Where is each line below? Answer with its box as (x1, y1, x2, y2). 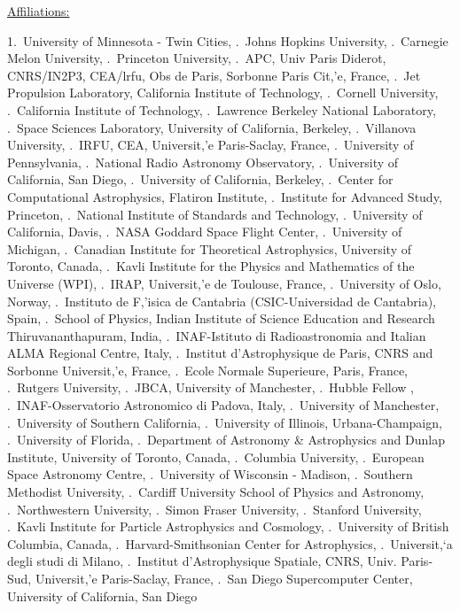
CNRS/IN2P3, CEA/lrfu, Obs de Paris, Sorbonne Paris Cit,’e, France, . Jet (7, 66, 421, 84)
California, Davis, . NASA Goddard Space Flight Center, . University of (7, 222, 402, 241)
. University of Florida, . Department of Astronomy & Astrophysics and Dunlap (7, 430, 445, 449)
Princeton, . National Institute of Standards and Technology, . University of (7, 205, 423, 223)
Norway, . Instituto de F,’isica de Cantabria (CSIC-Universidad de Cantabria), (7, 291, 437, 310)
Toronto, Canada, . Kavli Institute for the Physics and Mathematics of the (7, 257, 415, 275)
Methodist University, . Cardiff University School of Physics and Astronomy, (7, 483, 425, 501)
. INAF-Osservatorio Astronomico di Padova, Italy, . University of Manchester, (7, 396, 440, 414)
